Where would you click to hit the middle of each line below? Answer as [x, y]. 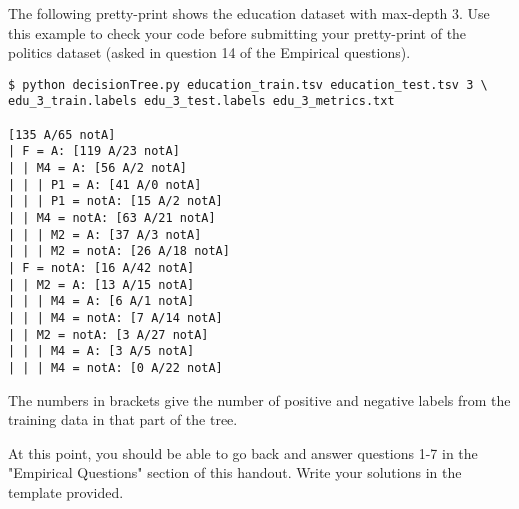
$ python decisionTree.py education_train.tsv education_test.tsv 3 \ [248, 84]
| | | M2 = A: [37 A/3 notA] [105, 234]
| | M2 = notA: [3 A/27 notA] [108, 334]
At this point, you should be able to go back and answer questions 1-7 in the [243, 452]
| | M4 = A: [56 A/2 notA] [97, 168]
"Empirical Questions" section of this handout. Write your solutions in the [235, 472]
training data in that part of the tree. [123, 419]
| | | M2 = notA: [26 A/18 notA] [119, 251]
